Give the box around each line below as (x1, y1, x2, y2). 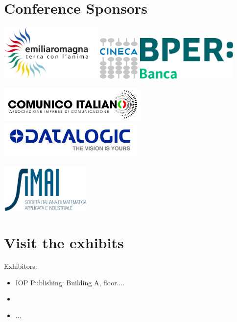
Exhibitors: (4, 260, 37, 271)
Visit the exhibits (4, 233, 124, 253)
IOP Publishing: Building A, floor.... (15, 277, 125, 287)
